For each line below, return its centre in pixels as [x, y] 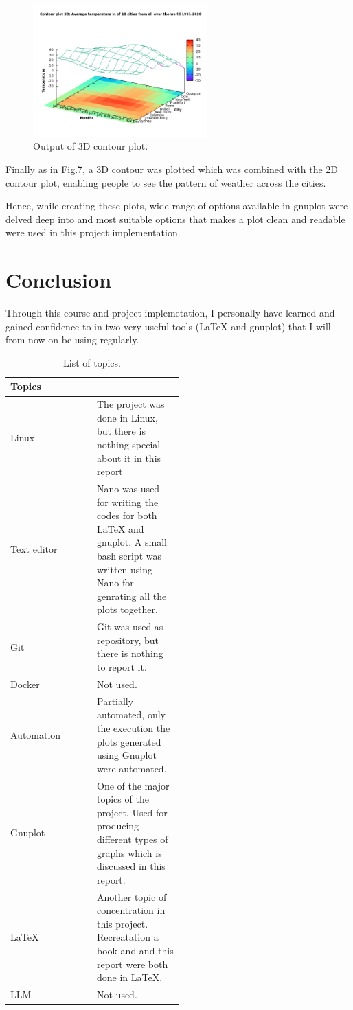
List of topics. [92, 362]
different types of [133, 839]
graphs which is [129, 852]
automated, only [131, 714]
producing [118, 826]
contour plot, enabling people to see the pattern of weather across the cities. [166, 182]
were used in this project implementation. [93, 232]
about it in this [129, 458]
